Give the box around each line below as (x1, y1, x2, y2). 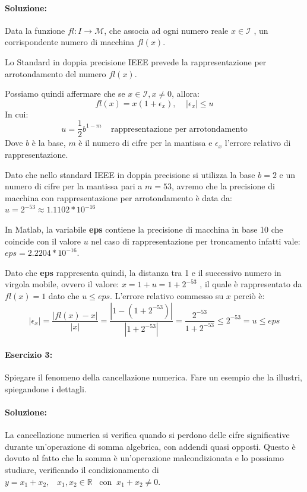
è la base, (31, 137, 66, 149)
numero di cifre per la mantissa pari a (5, 180, 143, 192)
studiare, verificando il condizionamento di (5, 463, 159, 475)
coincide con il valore (5, 234, 81, 247)
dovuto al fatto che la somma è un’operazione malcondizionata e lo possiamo (5, 452, 284, 464)
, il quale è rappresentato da (200, 278, 302, 290)
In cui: (5, 107, 29, 120)
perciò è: (233, 289, 265, 301)
